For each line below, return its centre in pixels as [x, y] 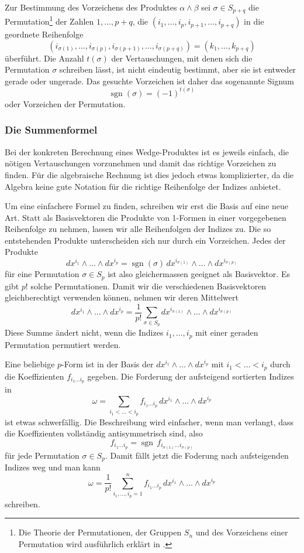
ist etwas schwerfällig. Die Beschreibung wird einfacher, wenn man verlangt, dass [149, 421]
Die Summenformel [51, 130]
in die [254, 21]
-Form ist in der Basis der [108, 364]
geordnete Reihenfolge [44, 34]
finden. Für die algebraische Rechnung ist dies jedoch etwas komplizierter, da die [149, 174]
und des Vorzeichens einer [242, 532]
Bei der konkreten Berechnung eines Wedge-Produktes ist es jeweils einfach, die [147, 151]
